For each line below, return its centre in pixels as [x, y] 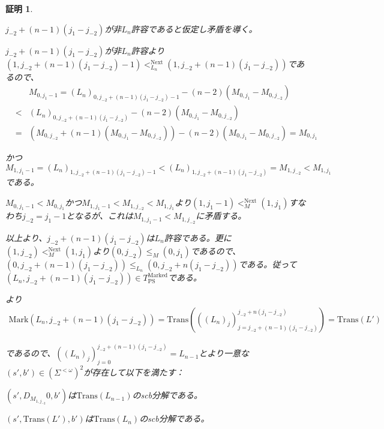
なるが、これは [103, 216]
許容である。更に [198, 237]
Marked [158, 275]
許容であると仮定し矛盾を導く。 [194, 28]
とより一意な [224, 353]
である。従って [268, 264]
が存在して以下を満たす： [134, 372]
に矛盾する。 [221, 216]
